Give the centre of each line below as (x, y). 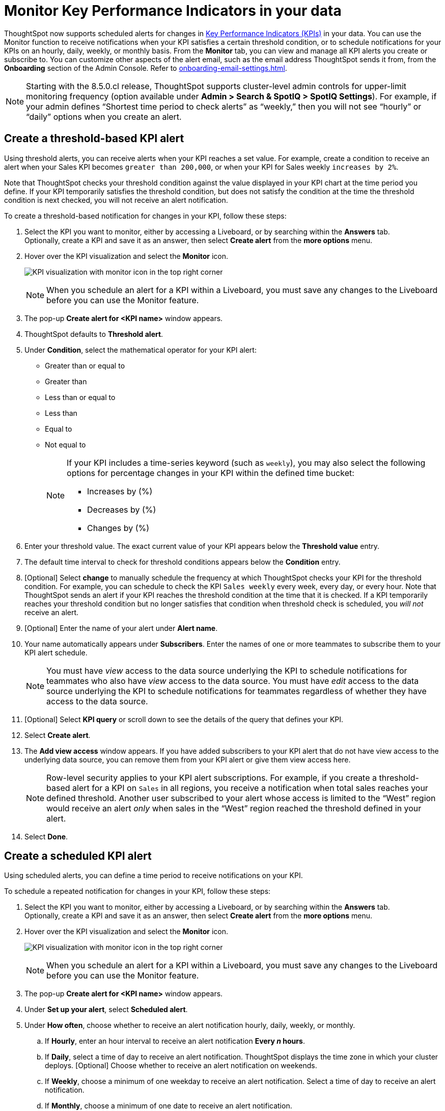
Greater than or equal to (85, 365)
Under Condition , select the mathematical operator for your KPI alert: (141, 350)
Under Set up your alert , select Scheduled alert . (106, 1010)
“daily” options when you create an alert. (104, 116)
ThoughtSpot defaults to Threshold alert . (94, 334)
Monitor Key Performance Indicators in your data (173, 11)
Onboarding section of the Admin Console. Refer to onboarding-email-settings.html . (146, 68)
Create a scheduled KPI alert (78, 856)
